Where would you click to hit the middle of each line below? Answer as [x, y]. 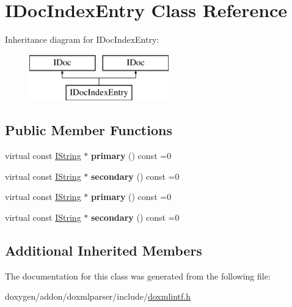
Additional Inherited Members [104, 250]
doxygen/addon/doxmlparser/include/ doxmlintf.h [98, 296]
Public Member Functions [89, 130]
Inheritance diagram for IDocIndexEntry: [82, 39]
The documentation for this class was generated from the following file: [138, 276]
